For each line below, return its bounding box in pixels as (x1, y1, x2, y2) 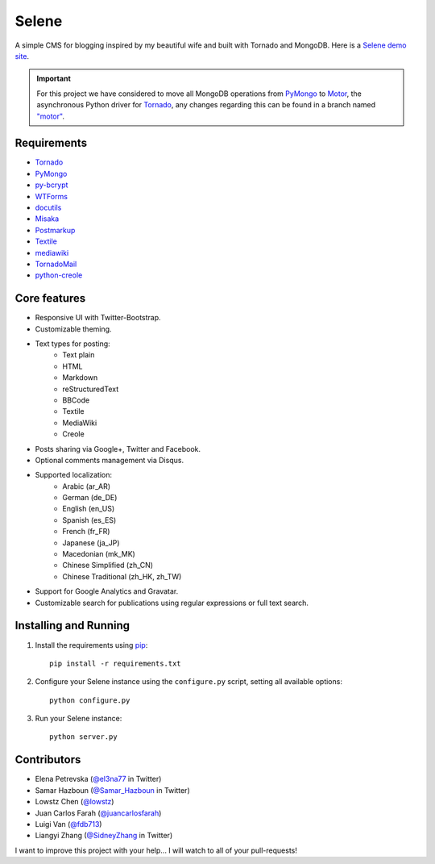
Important (36, 73, 72, 84)
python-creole (35, 270, 83, 280)
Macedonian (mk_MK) (62, 549, 136, 559)
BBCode (62, 395, 90, 405)
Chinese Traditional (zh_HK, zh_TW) (62, 571, 182, 581)
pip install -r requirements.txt (49, 658, 181, 668)
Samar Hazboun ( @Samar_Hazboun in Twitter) (35, 785, 190, 795)
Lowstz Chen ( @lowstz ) (35, 797, 114, 807)
